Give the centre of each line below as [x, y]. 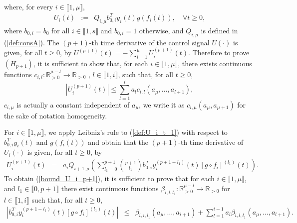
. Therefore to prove [219, 53]
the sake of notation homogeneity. [56, 115]
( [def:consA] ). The [32, 42]
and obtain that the [118, 142]
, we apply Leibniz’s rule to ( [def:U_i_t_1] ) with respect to [136, 132]
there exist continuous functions [110, 188]
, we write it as [162, 104]
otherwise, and [161, 30]
